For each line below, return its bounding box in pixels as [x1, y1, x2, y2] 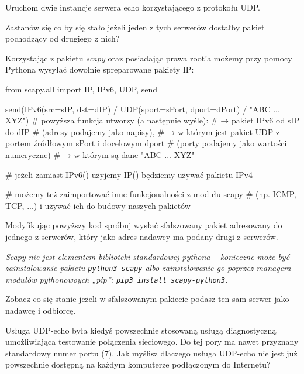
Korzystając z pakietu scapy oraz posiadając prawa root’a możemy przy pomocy [5, 52, 292, 64]
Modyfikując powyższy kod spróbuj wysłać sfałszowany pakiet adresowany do [5, 219, 282, 231]
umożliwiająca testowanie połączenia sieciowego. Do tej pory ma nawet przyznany [5, 335, 299, 348]
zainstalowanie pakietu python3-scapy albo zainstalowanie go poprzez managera [5, 262, 291, 274]
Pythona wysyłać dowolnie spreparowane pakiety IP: [5, 63, 194, 76]
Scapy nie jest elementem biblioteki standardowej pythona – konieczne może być [5, 250, 290, 262]
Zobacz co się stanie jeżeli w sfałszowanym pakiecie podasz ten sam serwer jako [5, 293, 289, 305]
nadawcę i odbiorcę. [5, 304, 76, 316]
